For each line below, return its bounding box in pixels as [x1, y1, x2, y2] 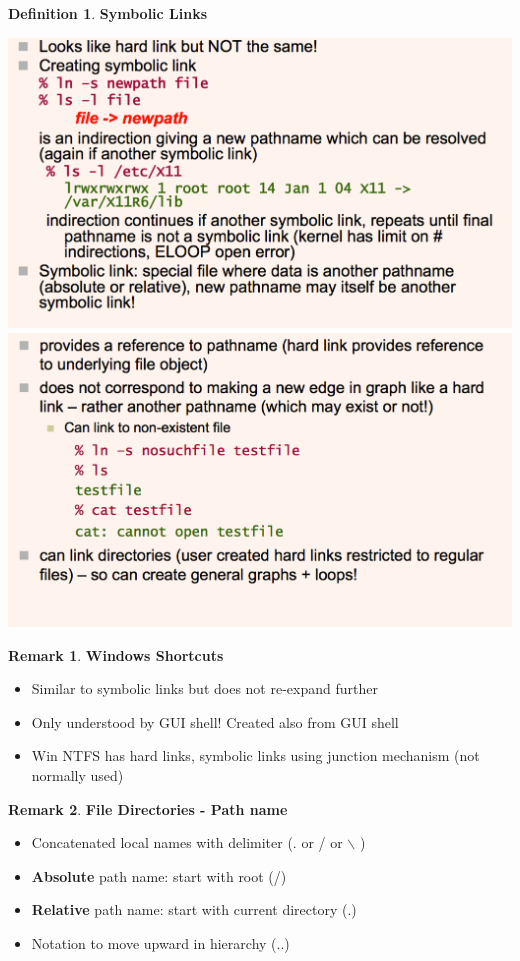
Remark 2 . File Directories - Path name [8, 798, 288, 819]
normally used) [31, 764, 124, 785]
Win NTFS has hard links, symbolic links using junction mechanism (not [31, 745, 480, 766]
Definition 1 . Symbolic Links [8, 3, 208, 23]
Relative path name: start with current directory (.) [31, 899, 357, 920]
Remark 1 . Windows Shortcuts [8, 644, 224, 665]
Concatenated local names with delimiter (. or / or [31, 832, 343, 853]
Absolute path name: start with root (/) [31, 865, 287, 886]
